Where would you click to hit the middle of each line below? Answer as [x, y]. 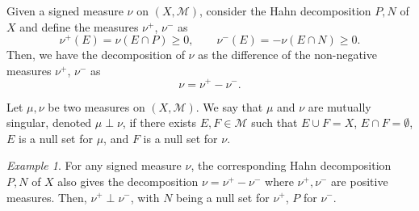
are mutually [339, 106]
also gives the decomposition [128, 181]
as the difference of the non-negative [287, 55]
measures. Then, [47, 197]
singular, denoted [49, 122]
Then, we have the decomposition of [96, 55]
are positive [360, 181]
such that [274, 122]
